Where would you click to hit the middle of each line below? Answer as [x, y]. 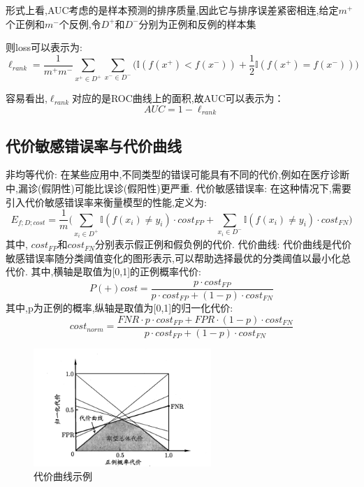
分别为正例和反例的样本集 [197, 23]
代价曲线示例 [63, 476]
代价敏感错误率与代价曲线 [94, 145]
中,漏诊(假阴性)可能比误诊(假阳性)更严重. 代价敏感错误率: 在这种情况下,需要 [179, 188]
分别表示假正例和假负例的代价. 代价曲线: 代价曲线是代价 [223, 244]
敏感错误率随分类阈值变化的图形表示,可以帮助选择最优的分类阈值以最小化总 [178, 257]
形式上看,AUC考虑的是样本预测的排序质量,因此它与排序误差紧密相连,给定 [172, 10]
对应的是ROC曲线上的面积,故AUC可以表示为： [178, 98]
